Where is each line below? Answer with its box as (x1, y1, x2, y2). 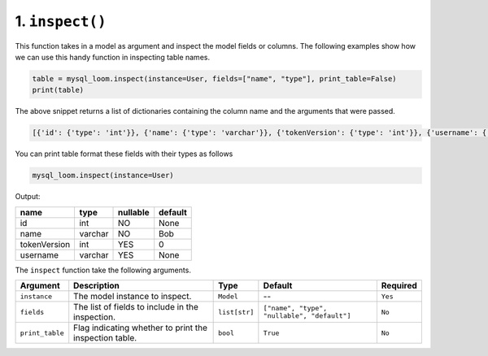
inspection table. (73, 332, 137, 344)
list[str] (218, 307, 255, 316)
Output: (15, 192, 41, 202)
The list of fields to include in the (73, 302, 199, 313)
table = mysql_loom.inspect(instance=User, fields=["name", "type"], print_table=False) (32, 74, 398, 83)
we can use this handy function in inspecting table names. (15, 52, 211, 62)
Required (381, 280, 418, 292)
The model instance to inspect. (73, 291, 192, 302)
